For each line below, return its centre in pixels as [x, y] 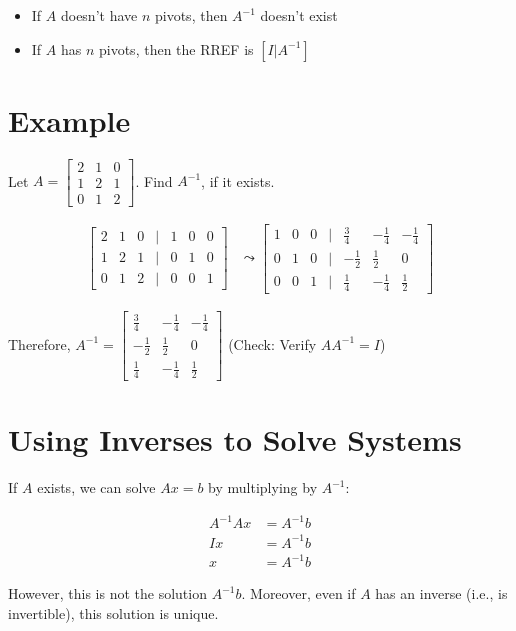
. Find [154, 180]
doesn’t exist [299, 15]
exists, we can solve [96, 487]
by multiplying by [263, 487]
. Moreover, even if [298, 593]
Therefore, [39, 343]
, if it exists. [238, 180]
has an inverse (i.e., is [441, 593]
